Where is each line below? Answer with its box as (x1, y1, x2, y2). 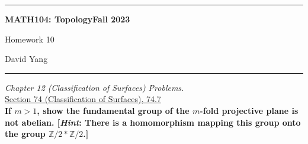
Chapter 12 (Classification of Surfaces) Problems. (5, 81, 184, 93)
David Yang (5, 53, 48, 65)
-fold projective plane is (200, 104, 299, 116)
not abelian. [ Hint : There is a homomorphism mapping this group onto (5, 116, 301, 128)
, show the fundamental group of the (37, 104, 190, 116)
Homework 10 (5, 32, 54, 45)
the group (5, 127, 46, 140)
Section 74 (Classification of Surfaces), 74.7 (5, 93, 161, 105)
